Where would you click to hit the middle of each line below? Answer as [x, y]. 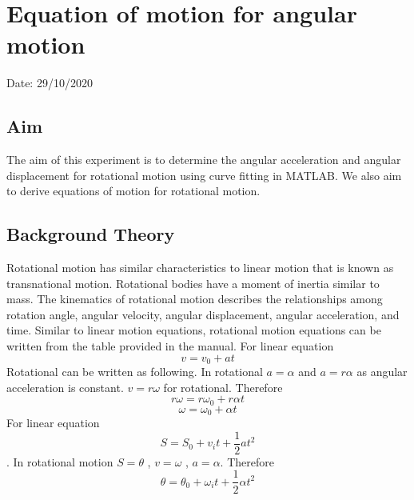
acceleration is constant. [65, 387]
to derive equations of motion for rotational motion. [133, 191]
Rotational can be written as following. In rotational [135, 372]
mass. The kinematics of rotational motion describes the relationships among [195, 299]
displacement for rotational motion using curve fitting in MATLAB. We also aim [204, 175]
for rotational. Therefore [223, 387]
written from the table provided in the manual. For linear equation [170, 346]
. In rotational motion [60, 461]
